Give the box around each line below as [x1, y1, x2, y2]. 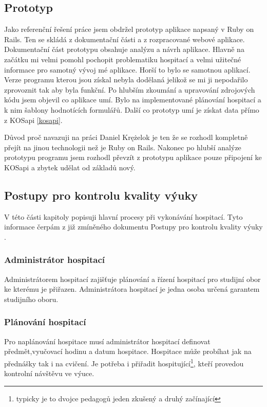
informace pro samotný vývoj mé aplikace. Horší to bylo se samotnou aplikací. [4, 64, 251, 75]
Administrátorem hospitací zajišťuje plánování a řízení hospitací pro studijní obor [4, 273, 261, 284]
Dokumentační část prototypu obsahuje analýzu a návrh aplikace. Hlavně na [4, 44, 244, 55]
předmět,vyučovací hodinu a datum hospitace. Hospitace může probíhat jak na [4, 346, 252, 357]
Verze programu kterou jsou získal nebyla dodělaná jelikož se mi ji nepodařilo [4, 74, 248, 85]
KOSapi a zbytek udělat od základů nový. [4, 162, 136, 172]
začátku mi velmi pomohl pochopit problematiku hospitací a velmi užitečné [4, 54, 241, 64]
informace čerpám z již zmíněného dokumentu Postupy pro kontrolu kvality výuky [4, 221, 263, 232]
